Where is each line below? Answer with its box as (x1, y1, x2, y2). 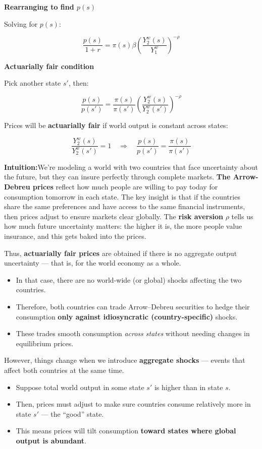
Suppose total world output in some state (16, 381, 144, 392)
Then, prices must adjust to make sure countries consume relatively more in (16, 399, 251, 409)
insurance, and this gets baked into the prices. (4, 231, 146, 241)
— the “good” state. (41, 408, 104, 419)
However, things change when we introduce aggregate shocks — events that (4, 355, 245, 365)
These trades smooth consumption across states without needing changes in (16, 328, 250, 339)
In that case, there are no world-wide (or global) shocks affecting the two (16, 274, 242, 285)
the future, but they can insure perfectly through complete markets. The (4, 171, 231, 182)
